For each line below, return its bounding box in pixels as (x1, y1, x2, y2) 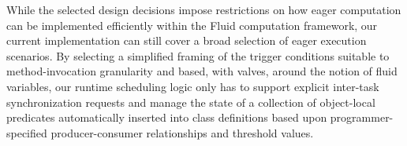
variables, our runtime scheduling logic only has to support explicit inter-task (6, 78, 379, 94)
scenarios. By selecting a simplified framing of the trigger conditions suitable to (6, 47, 390, 64)
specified (6, 124, 47, 141)
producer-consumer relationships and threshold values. (50, 124, 314, 141)
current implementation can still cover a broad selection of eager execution (6, 32, 367, 49)
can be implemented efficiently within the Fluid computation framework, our (6, 16, 378, 33)
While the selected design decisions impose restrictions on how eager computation (6, 2, 401, 17)
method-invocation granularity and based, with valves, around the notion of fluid (6, 63, 398, 79)
